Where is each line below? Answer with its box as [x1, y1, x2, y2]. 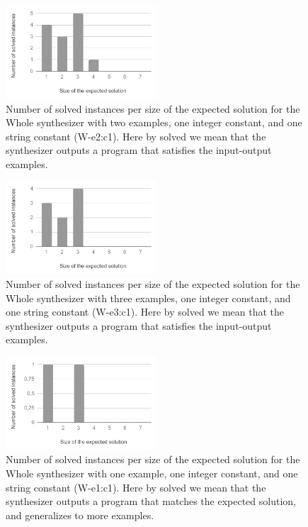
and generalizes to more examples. [6, 507, 154, 522]
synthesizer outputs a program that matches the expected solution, [6, 494, 296, 509]
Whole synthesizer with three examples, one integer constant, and [6, 290, 291, 305]
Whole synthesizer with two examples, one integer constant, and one [6, 115, 302, 130]
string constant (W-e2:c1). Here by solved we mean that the [6, 128, 266, 143]
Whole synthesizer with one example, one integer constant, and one [6, 466, 298, 481]
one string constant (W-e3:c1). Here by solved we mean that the [6, 304, 285, 319]
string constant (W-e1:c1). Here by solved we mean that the [6, 479, 266, 494]
